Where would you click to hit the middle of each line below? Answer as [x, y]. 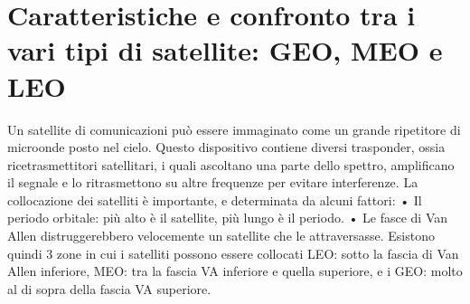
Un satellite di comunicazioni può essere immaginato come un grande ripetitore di [234, 129]
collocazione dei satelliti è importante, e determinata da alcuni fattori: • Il [215, 199]
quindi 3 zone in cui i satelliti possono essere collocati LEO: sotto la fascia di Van [233, 253]
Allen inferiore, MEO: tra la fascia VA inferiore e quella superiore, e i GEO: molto [235, 271]
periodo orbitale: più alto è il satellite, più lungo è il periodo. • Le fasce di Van [228, 218]
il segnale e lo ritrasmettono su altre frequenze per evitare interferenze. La [213, 182]
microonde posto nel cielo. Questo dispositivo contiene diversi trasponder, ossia [226, 147]
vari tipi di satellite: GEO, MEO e [225, 50]
